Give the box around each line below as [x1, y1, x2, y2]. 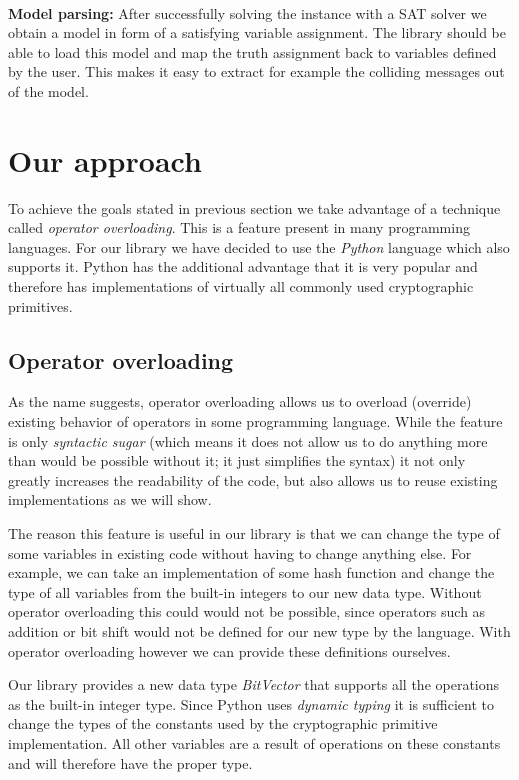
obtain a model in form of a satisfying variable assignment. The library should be [8, 22, 506, 43]
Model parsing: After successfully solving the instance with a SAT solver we [8, 2, 487, 23]
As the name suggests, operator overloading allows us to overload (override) [8, 391, 472, 412]
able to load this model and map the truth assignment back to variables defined [8, 41, 497, 62]
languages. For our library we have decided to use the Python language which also [8, 236, 510, 257]
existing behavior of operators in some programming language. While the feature [8, 411, 503, 432]
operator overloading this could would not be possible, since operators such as [8, 601, 486, 622]
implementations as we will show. [8, 489, 212, 510]
